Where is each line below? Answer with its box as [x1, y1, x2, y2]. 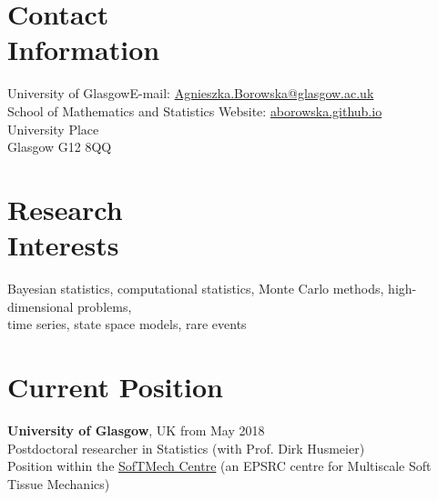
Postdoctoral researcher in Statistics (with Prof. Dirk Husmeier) [7, 438, 365, 457]
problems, [77, 296, 132, 315]
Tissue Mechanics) [7, 474, 110, 493]
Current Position [7, 367, 223, 405]
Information [7, 31, 160, 68]
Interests [7, 226, 119, 264]
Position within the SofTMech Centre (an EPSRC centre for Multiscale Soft [7, 456, 432, 475]
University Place [7, 119, 99, 138]
